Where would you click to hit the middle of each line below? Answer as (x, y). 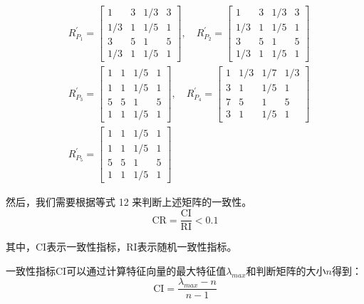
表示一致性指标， (87, 247)
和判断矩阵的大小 (286, 270)
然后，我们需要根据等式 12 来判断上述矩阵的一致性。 (129, 202)
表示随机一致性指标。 (187, 247)
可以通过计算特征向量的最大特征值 (146, 270)
